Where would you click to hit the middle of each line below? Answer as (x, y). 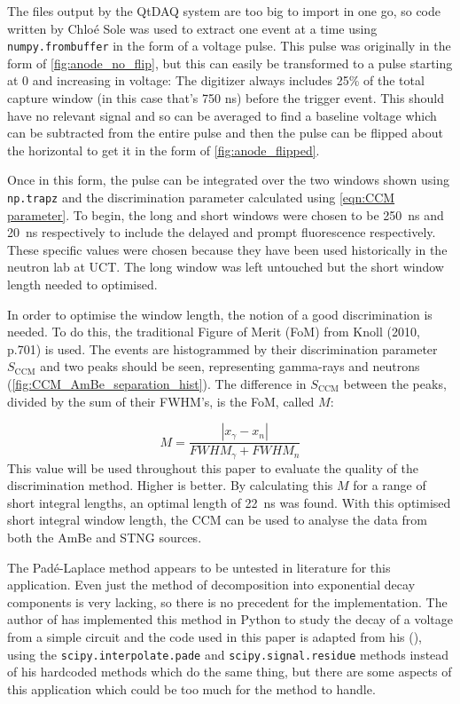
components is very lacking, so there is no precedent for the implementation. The (227, 601)
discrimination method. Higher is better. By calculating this (170, 485)
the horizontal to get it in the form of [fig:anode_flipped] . (164, 150)
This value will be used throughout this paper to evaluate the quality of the (213, 467)
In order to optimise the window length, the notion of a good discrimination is (220, 314)
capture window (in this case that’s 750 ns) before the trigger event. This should (226, 98)
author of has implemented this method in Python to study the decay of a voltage (230, 619)
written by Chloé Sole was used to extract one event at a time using (192, 28)
